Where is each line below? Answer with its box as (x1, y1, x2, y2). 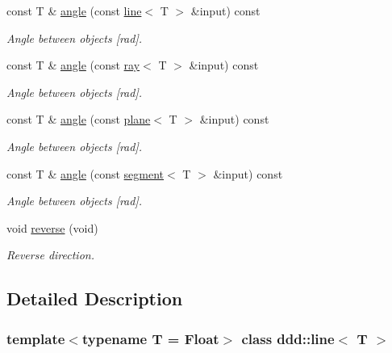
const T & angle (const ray (6, 57, 140, 74)
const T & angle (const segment (6, 165, 165, 182)
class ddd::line (241, 328, 335, 348)
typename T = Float (81, 328, 219, 348)
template (6, 328, 65, 348)
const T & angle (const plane (6, 111, 151, 128)
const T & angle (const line (6, 2, 142, 19)
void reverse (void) (6, 219, 98, 236)
